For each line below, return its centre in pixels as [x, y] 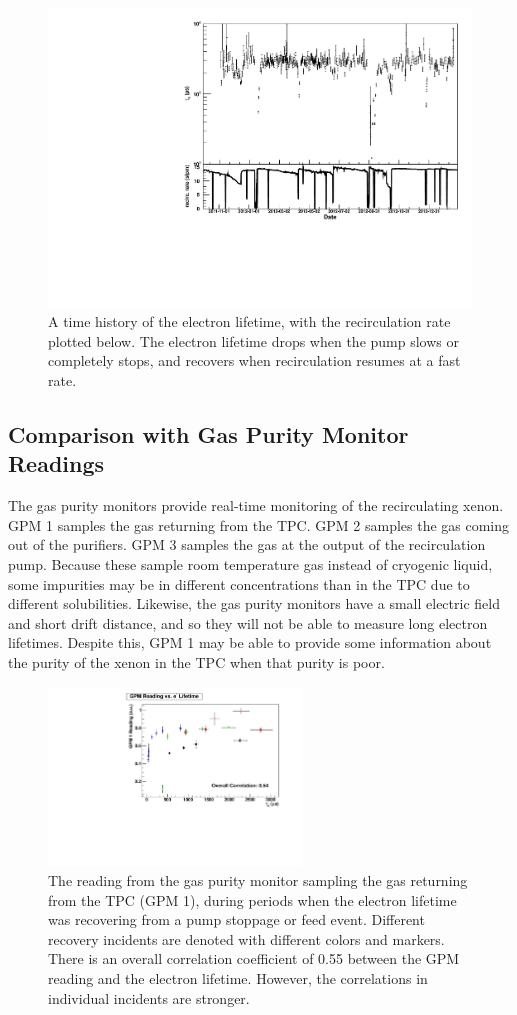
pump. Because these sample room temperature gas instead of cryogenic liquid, [250, 564]
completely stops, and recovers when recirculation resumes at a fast [254, 360]
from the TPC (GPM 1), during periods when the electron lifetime [252, 899]
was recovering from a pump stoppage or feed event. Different [236, 919]
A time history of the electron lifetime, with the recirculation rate [249, 321]
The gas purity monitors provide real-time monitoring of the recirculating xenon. [256, 505]
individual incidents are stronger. [149, 997]
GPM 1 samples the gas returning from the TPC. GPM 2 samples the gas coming [259, 524]
